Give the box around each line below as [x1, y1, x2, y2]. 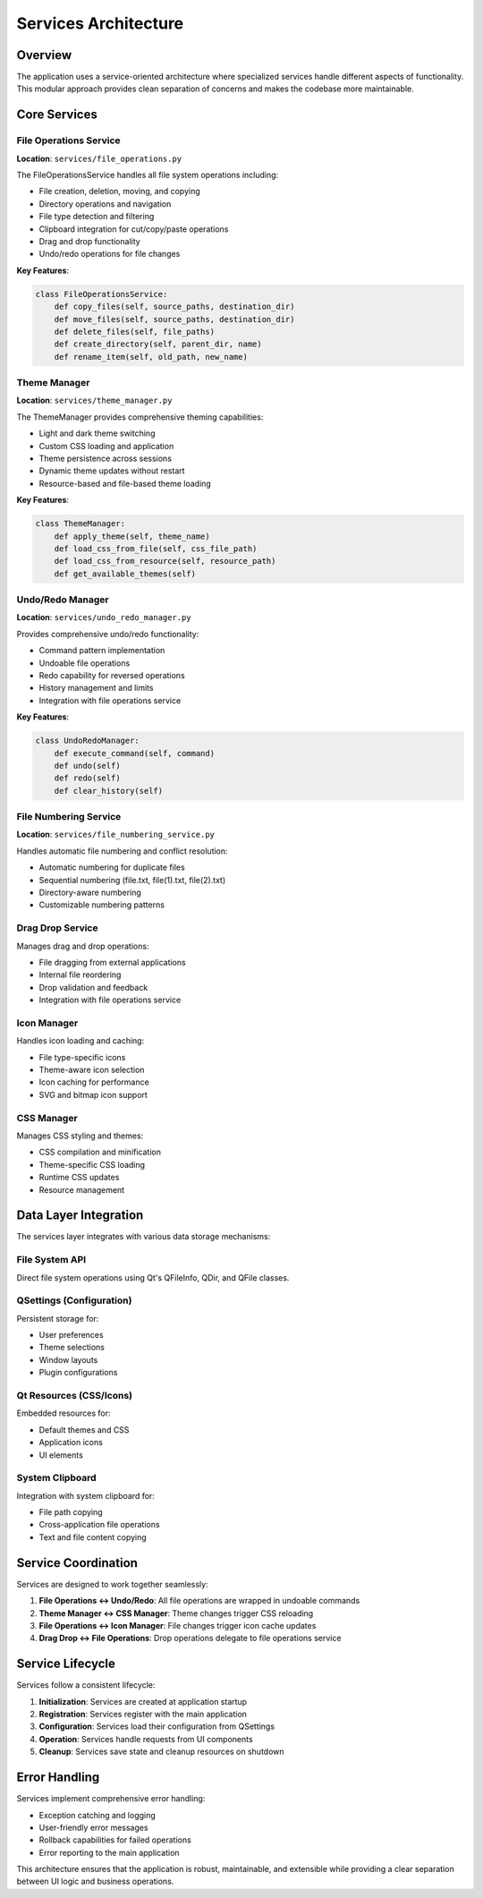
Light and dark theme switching [38, 428, 156, 438]
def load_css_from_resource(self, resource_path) [54, 556, 276, 566]
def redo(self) [54, 773, 121, 783]
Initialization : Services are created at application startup [38, 1696, 248, 1706]
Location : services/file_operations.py [16, 153, 182, 164]
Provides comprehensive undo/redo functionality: [16, 628, 199, 639]
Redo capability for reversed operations [38, 669, 185, 680]
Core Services [16, 107, 97, 123]
